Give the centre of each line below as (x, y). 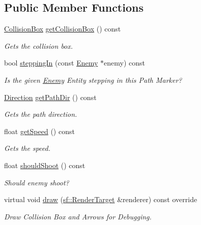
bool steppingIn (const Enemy (51, 63)
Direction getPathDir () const (50, 97)
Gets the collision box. (39, 45)
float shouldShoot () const (45, 165)
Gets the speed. (27, 148)
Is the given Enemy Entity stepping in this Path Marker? (93, 79)
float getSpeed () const (39, 131)
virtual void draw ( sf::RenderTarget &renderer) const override (101, 199)
